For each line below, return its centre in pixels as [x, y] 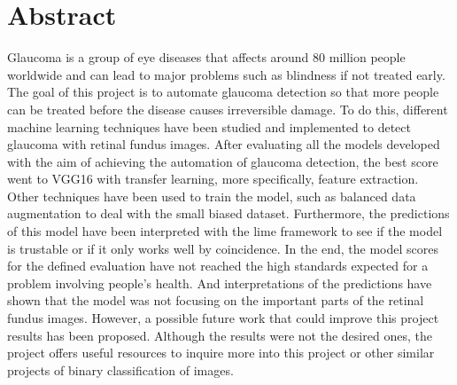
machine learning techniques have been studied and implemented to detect [209, 126]
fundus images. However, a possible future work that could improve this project [223, 318]
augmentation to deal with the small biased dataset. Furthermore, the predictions [228, 213]
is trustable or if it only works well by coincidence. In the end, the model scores [223, 248]
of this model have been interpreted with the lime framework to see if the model [225, 231]
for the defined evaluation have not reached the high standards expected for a [218, 266]
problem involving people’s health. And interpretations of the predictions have [220, 283]
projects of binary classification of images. [120, 369]
